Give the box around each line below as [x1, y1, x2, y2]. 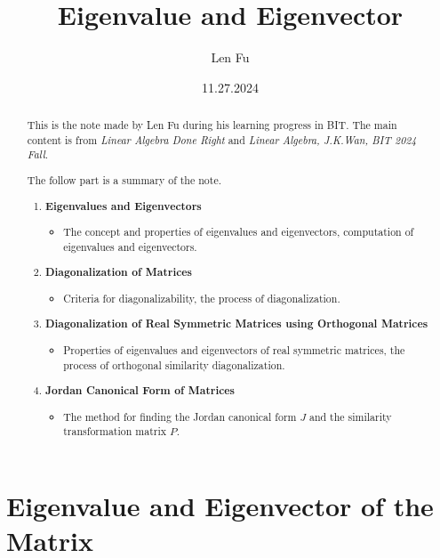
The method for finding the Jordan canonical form [63, 408, 297, 424]
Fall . [27, 147, 49, 162]
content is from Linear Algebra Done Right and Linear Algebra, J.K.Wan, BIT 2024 [27, 132, 417, 147]
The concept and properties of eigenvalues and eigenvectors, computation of [63, 224, 414, 239]
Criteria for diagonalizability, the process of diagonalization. [63, 290, 340, 305]
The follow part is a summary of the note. [27, 172, 221, 187]
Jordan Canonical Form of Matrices [45, 383, 235, 399]
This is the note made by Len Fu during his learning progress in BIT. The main [27, 117, 397, 133]
